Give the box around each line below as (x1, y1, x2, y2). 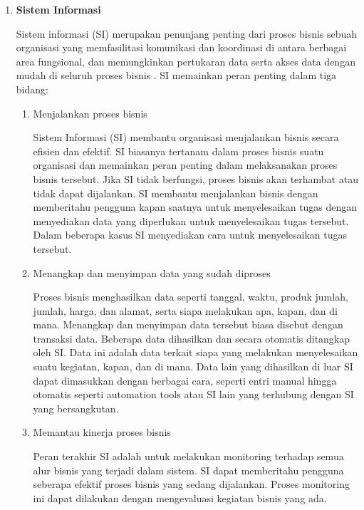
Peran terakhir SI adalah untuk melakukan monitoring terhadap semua (33, 449, 344, 464)
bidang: (16, 81, 48, 96)
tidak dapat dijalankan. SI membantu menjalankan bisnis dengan (33, 185, 318, 200)
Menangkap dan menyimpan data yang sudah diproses (33, 265, 271, 280)
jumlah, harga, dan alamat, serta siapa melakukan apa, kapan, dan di (33, 303, 338, 318)
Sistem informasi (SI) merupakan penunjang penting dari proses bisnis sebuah (16, 26, 358, 41)
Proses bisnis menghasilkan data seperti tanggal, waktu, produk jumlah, (33, 289, 348, 304)
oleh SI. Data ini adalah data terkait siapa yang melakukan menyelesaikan (33, 345, 358, 360)
